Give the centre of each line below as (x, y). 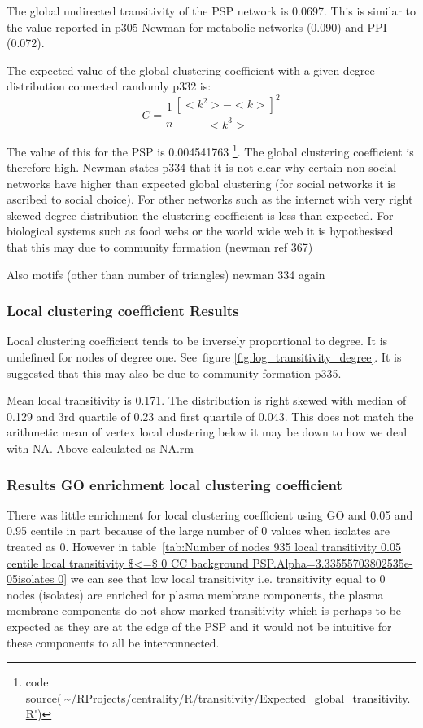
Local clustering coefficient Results (123, 311)
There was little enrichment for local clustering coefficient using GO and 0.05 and (210, 514)
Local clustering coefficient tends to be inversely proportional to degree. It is (197, 341)
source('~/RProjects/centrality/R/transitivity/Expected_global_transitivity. (218, 697)
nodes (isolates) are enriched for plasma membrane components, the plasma (195, 594)
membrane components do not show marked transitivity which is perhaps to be (204, 610)
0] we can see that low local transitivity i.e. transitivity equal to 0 (222, 579)
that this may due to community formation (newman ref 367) (160, 247)
